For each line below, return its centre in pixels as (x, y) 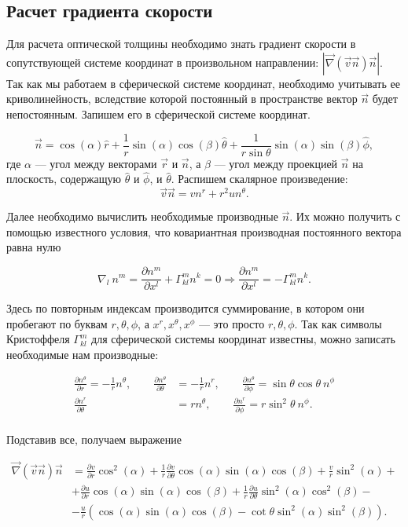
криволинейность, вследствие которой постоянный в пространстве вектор (182, 99)
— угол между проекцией (276, 163)
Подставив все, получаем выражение (94, 439)
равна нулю (34, 247)
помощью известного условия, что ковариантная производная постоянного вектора (204, 231)
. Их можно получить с (345, 216)
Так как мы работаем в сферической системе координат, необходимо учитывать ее (203, 83)
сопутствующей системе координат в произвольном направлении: (163, 62)
